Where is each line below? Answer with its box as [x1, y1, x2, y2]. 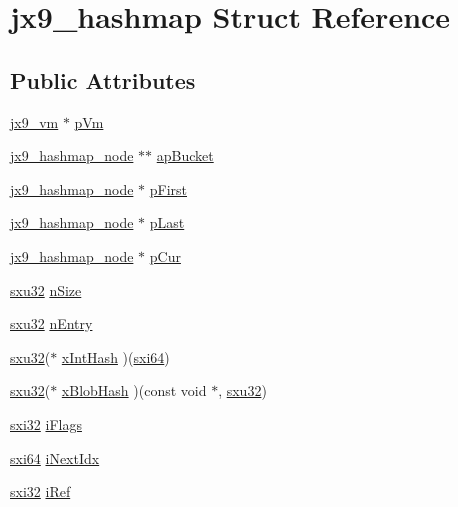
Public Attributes [10, 64, 196, 95]
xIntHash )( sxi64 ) [61, 346, 170, 367]
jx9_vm [10, 111, 59, 132]
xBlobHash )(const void [61, 380, 207, 401]
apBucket [156, 145, 214, 166]
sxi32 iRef [10, 481, 71, 502]
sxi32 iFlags [10, 413, 82, 434]
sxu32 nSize [10, 279, 82, 300]
